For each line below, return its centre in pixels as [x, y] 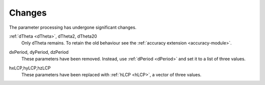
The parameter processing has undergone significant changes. [73, 27]
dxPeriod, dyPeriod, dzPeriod [39, 52]
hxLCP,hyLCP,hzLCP [30, 68]
